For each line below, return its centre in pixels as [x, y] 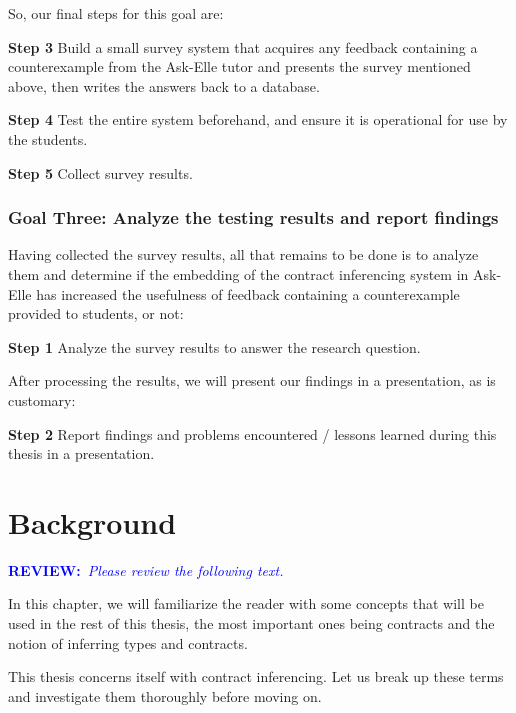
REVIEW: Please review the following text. [146, 569]
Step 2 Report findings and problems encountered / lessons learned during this [252, 433]
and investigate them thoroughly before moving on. [165, 695]
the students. [48, 138]
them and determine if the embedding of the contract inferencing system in [238, 273]
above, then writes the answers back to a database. [164, 85]
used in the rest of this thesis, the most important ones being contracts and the [251, 623]
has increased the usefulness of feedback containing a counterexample [248, 293]
